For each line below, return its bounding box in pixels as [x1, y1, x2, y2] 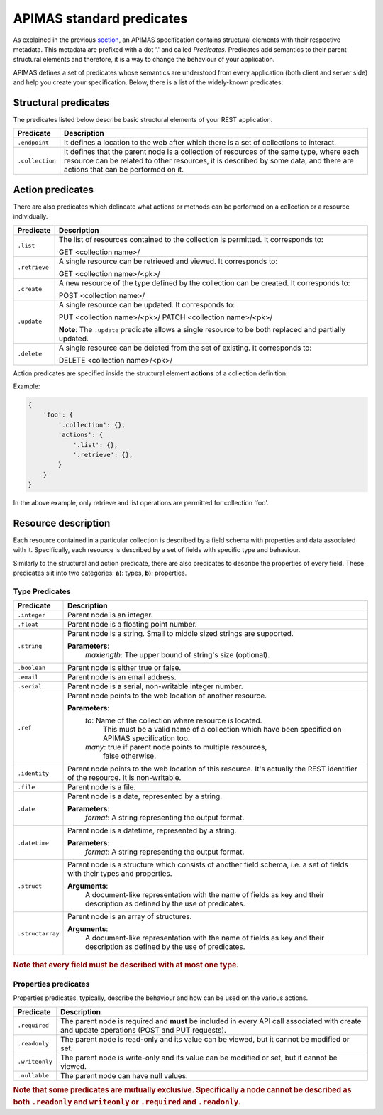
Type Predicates [13, 586, 71, 596]
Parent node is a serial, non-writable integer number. [67, 681, 244, 691]
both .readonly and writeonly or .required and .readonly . [13, 1097, 241, 1107]
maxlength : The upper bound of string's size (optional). [85, 650, 270, 660]
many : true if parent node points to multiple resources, [85, 742, 267, 752]
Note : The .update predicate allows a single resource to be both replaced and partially [58, 324, 345, 334]
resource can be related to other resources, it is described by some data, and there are [64, 156, 354, 166]
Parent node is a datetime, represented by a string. [67, 825, 237, 835]
